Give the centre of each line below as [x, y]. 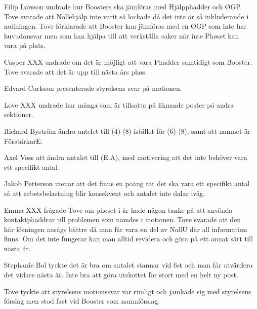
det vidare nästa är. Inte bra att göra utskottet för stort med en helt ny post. [121, 275]
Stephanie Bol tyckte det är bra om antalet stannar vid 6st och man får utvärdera [128, 265]
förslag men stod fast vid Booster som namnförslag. [82, 301]
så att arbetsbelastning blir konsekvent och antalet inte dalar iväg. [105, 193]
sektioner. [19, 114]
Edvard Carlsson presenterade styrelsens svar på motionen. [93, 88]
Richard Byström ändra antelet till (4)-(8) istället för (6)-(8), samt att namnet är [127, 131]
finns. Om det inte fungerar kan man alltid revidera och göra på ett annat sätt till [128, 239]
